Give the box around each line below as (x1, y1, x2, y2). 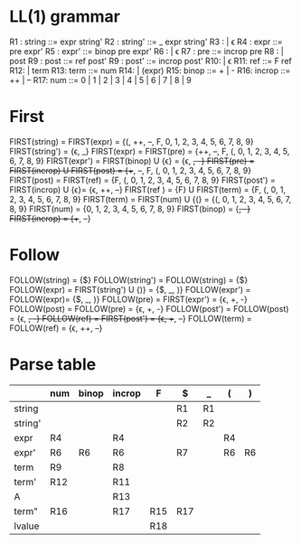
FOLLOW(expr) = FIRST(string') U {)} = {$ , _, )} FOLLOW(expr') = (9, 284, 251, 295)
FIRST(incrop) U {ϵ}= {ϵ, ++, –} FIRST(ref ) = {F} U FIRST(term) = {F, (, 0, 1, (9, 183, 287, 195)
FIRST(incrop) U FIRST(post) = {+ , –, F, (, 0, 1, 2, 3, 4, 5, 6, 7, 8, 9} (9, 164, 251, 175)
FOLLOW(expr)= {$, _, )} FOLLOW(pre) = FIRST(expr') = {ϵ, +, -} (9, 294, 249, 305)
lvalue (14, 520, 40, 532)
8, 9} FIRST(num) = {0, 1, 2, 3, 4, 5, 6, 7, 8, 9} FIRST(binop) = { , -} (9, 203, 251, 214)
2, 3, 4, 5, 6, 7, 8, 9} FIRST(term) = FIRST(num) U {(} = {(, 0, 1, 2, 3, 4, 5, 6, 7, (9, 193, 292, 204)
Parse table (9, 354, 97, 374)
